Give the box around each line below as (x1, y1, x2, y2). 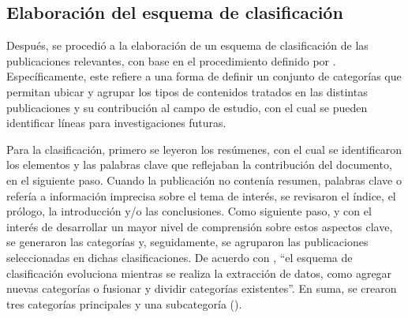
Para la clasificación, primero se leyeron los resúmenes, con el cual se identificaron (6, 140, 402, 157)
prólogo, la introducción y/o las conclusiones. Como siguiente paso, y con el (6, 203, 372, 219)
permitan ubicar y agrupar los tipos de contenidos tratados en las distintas (6, 83, 368, 99)
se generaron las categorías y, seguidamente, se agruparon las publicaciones (6, 234, 369, 250)
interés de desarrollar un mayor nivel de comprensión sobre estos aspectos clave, (6, 218, 393, 234)
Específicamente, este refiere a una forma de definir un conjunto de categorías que (6, 68, 402, 84)
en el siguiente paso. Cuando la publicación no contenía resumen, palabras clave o (6, 171, 402, 188)
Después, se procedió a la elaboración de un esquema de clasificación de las (6, 37, 369, 54)
